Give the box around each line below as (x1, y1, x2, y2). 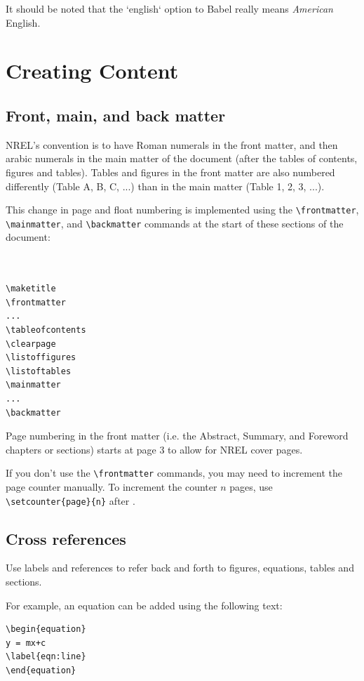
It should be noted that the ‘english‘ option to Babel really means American (6, 1, 333, 15)
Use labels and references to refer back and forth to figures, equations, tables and (6, 560, 354, 575)
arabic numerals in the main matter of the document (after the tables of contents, (6, 151, 358, 166)
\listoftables (6, 366, 72, 376)
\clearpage (6, 338, 56, 349)
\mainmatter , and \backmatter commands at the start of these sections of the (6, 216, 344, 230)
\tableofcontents (6, 325, 86, 336)
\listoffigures (6, 352, 76, 363)
